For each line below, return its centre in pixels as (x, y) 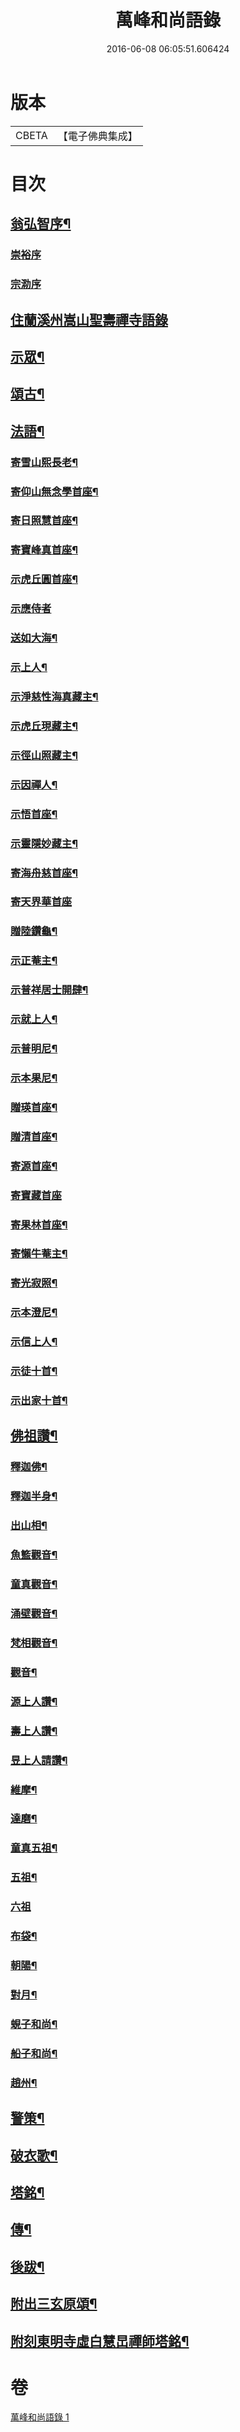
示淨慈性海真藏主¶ (54, 696)
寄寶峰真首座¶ (44, 550)
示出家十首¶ (39, 1401)
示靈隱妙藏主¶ (44, 843)
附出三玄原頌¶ (54, 2304)
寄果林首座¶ (39, 1224)
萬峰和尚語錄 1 (40, 2417)
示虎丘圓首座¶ (44, 579)
